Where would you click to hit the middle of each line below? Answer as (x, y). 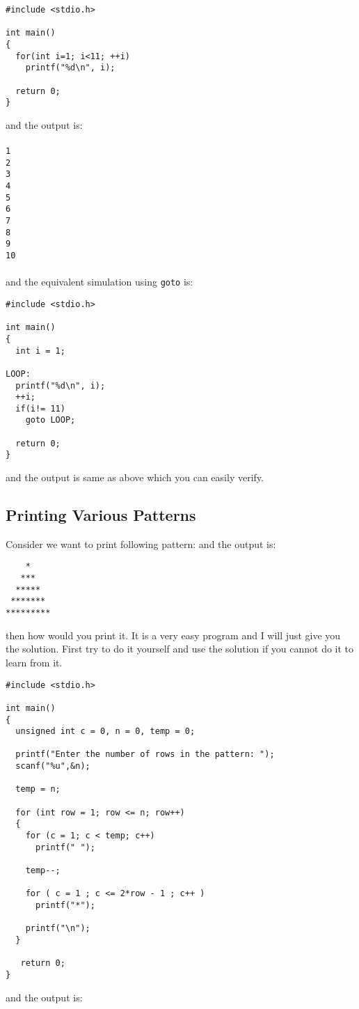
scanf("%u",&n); (53, 766)
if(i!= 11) (40, 408)
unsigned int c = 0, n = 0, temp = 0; (105, 732)
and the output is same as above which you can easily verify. (135, 477)
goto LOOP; (50, 420)
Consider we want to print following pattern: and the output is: (141, 543)
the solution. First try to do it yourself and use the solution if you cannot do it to (180, 649)
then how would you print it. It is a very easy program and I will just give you (173, 635)
